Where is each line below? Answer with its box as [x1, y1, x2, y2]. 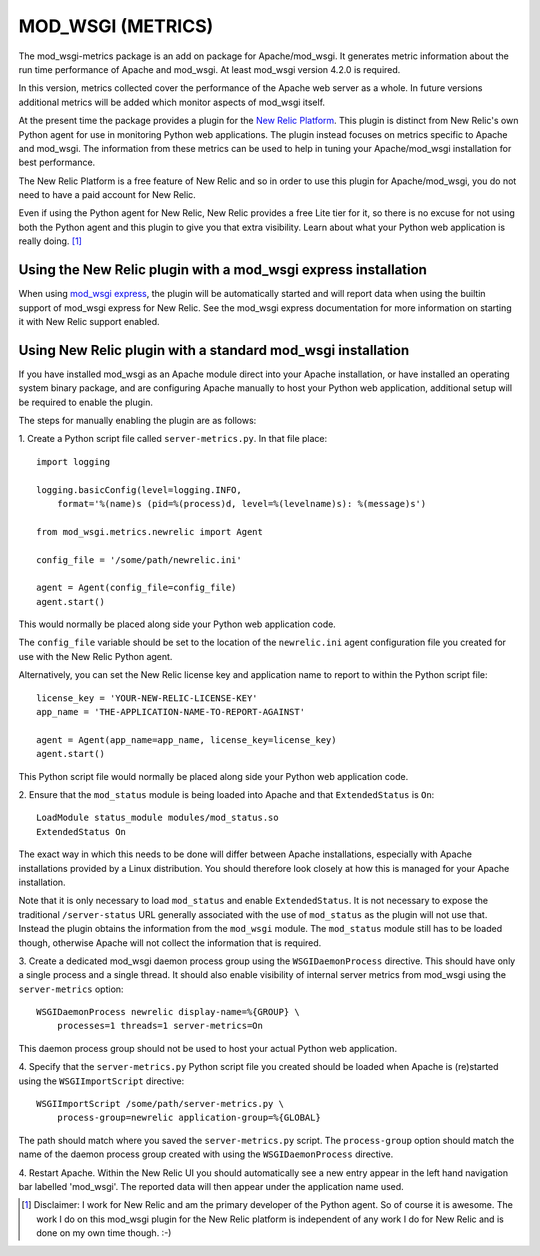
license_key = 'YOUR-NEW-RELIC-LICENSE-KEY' [36, 692, 259, 704]
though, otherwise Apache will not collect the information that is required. [18, 936, 322, 949]
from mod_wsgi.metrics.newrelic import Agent [36, 526, 264, 537]
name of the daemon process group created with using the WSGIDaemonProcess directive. [18, 1148, 394, 1160]
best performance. [18, 156, 96, 169]
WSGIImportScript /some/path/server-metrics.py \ [36, 1098, 285, 1110]
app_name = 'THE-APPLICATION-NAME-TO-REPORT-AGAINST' [36, 706, 305, 718]
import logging [36, 456, 111, 467]
